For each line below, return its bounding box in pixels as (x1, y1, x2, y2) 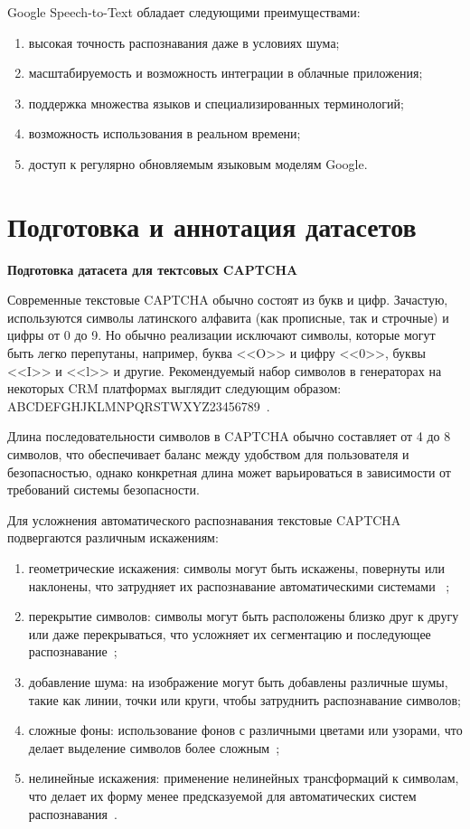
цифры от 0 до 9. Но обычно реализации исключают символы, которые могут (7, 325, 436, 344)
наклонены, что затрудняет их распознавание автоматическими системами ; (28, 576, 450, 595)
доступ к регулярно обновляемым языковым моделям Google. (28, 154, 368, 173)
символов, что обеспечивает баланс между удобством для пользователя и (7, 445, 409, 464)
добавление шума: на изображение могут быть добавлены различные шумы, (28, 672, 448, 691)
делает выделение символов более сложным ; (28, 738, 280, 757)
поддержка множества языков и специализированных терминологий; (28, 93, 404, 112)
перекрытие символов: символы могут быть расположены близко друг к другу (28, 607, 459, 626)
